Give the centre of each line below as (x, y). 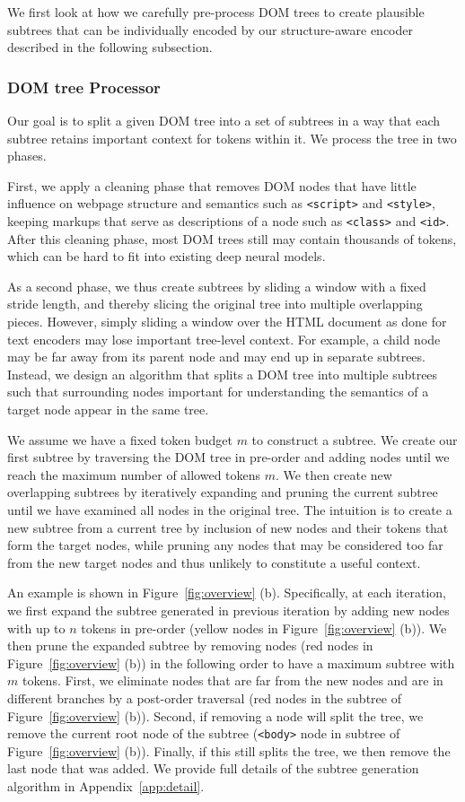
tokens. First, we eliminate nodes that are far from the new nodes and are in (232, 680)
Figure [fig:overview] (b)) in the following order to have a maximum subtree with (231, 663)
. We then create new (334, 474)
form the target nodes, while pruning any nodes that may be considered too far (225, 545)
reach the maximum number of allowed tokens (134, 474)
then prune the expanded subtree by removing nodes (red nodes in (190, 645)
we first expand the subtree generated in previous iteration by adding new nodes (228, 610)
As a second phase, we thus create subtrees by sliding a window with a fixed (217, 286)
